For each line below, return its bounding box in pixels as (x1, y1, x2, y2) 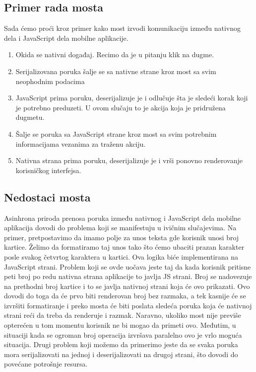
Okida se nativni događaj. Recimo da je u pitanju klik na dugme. (15, 49, 214, 60)
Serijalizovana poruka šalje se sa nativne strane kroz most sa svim (15, 66, 216, 76)
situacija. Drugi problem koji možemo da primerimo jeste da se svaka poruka (4, 339, 238, 350)
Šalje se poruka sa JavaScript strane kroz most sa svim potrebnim (15, 128, 217, 139)
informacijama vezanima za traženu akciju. (15, 138, 146, 149)
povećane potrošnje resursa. (4, 359, 88, 369)
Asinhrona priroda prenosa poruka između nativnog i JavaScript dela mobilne (4, 212, 241, 223)
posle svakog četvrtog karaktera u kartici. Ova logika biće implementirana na (4, 251, 239, 262)
